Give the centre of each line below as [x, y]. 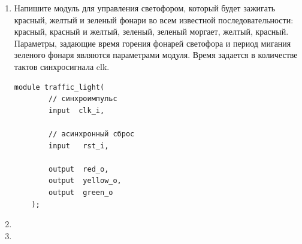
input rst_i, [79, 146]
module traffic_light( [59, 87]
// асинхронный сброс [92, 134]
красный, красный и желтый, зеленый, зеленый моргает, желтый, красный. [151, 31]
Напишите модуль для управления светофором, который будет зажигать [145, 8]
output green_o [81, 192]
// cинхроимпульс [83, 99]
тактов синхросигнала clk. [62, 66]
